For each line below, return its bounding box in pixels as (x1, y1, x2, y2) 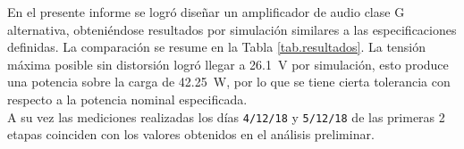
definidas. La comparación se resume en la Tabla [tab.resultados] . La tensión (7, 37, 426, 56)
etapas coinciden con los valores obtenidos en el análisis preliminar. (7, 125, 375, 144)
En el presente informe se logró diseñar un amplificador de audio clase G (7, 3, 405, 21)
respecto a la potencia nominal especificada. (7, 89, 248, 108)
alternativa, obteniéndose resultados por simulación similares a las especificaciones (7, 20, 457, 38)
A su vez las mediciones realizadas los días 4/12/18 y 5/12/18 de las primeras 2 (7, 107, 445, 126)
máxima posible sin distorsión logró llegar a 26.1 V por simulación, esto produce (7, 54, 449, 73)
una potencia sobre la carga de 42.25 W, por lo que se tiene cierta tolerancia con (7, 72, 451, 91)
